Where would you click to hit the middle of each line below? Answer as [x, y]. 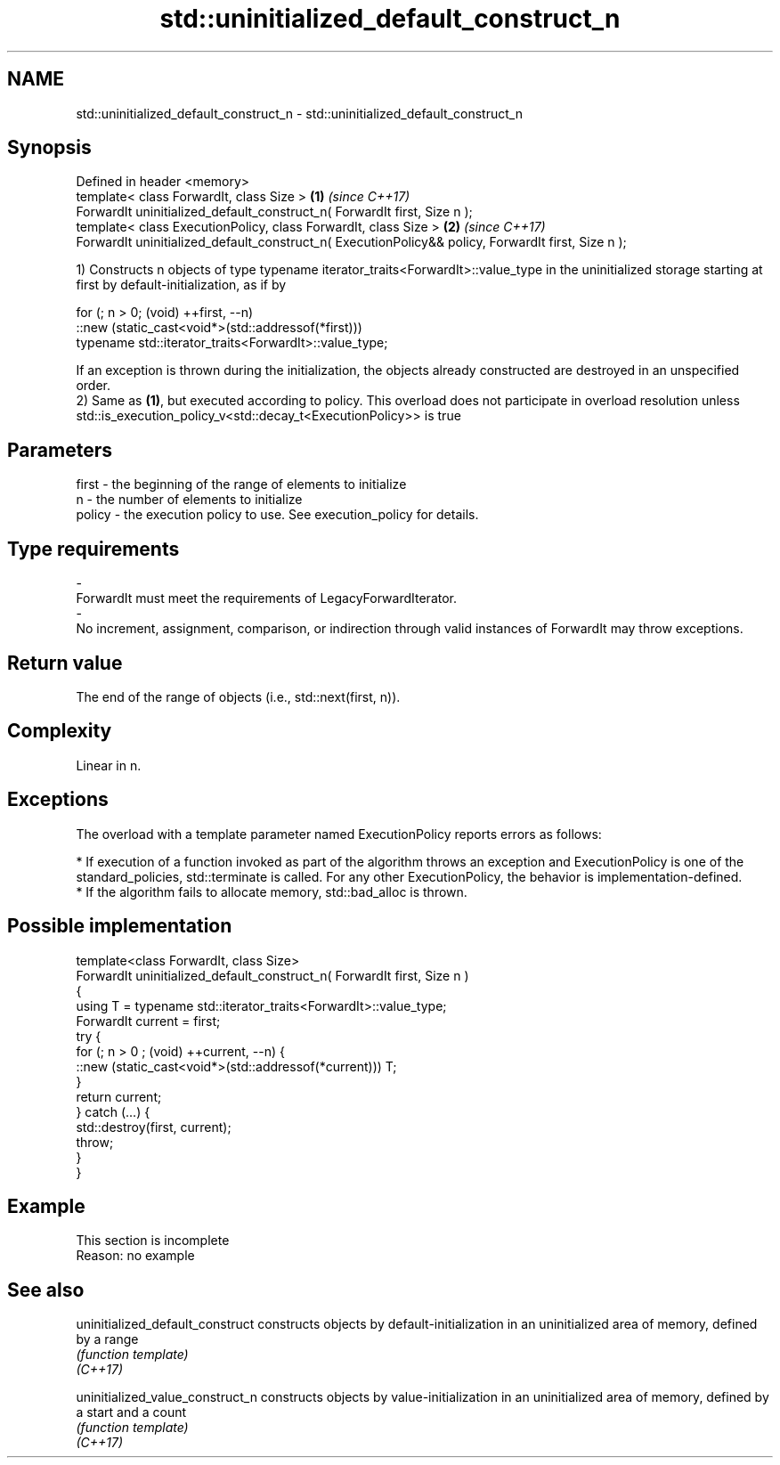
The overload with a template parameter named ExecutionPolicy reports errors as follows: [339, 834]
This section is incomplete [153, 1241]
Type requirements [93, 549]
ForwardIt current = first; [148, 1021]
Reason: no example [135, 1256]
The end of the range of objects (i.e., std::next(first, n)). [238, 696]
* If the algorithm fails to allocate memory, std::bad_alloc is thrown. [272, 891]
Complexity [60, 731]
